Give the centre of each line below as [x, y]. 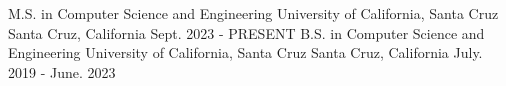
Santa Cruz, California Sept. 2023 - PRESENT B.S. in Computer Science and [246, 32]
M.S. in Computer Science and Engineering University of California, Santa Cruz [253, 13]
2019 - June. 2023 [62, 71]
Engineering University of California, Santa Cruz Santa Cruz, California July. [245, 52]
